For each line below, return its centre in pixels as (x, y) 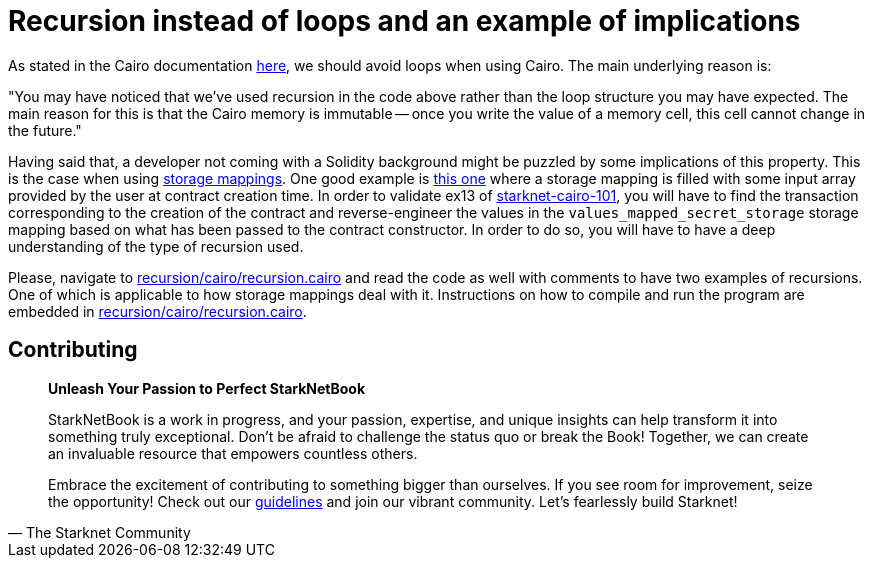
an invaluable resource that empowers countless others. (233, 453)
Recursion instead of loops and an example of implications (404, 21)
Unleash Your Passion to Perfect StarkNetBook (207, 388)
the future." (45, 130)
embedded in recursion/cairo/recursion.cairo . (157, 311)
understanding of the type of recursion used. (156, 246)
